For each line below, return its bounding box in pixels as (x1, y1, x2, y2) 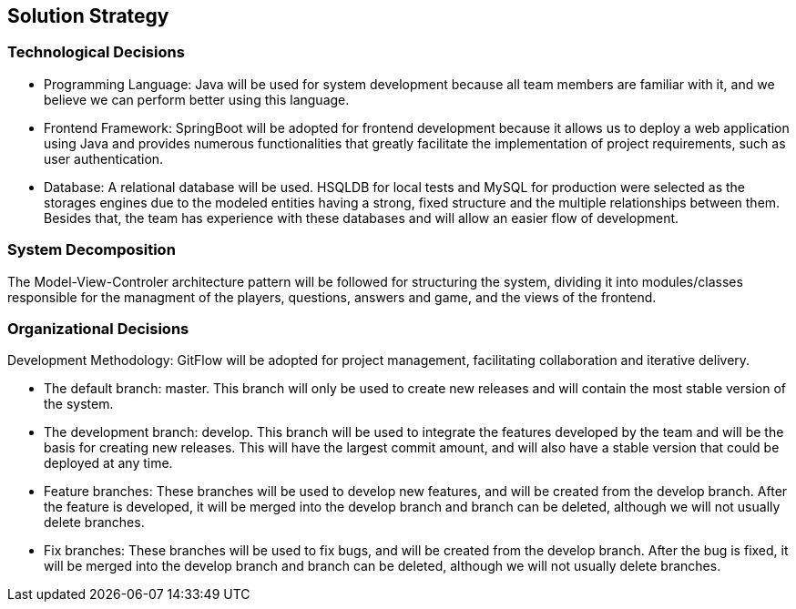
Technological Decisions (7, 43, 185, 62)
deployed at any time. (44, 455, 173, 472)
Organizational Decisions (7, 319, 189, 338)
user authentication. (44, 150, 164, 167)
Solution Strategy (7, 5, 169, 27)
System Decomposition (7, 240, 176, 259)
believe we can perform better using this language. (44, 91, 350, 107)
